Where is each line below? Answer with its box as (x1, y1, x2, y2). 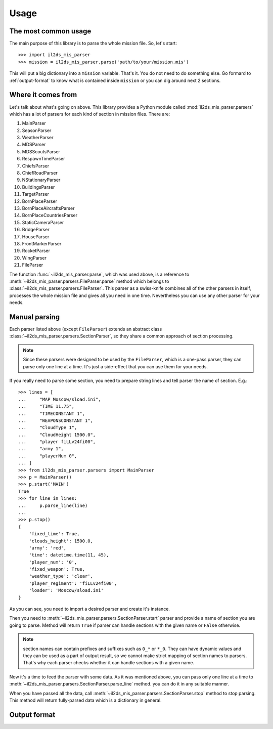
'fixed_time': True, (28, 531, 80, 537)
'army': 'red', (28, 545, 67, 551)
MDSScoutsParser (22, 148, 61, 154)
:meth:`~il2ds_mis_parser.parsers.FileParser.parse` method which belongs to (9, 278, 169, 284)
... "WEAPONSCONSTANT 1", (18, 417, 94, 423)
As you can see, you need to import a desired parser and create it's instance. (9, 606, 170, 612)
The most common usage (9, 27, 92, 35)
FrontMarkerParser (22, 240, 62, 246)
